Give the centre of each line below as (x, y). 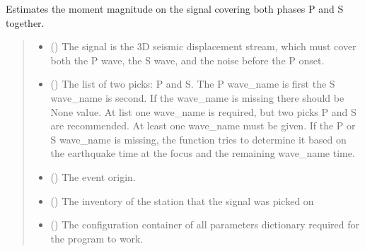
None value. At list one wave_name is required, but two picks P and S (203, 111)
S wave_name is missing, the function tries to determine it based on (198, 139)
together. (25, 22)
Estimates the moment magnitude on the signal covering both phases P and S (175, 8)
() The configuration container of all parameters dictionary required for (205, 224)
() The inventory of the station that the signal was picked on (182, 200)
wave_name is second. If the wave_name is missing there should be (197, 97)
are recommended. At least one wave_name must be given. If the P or (203, 125)
